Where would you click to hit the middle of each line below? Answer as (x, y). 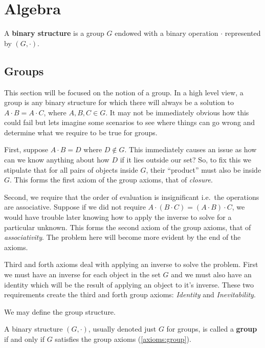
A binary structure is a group (54, 33)
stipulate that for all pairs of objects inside (71, 169)
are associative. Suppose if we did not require (75, 207)
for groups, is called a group (212, 329)
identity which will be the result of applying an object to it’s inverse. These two (129, 284)
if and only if (24, 339)
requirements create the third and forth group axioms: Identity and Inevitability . (130, 294)
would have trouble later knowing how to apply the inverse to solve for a (118, 217)
